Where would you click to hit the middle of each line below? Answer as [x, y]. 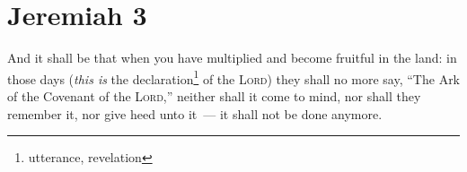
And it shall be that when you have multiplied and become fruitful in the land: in [232, 58]
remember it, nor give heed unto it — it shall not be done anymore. [195, 113]
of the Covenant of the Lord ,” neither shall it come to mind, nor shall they [214, 95]
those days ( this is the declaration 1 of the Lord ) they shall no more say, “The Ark [234, 77]
